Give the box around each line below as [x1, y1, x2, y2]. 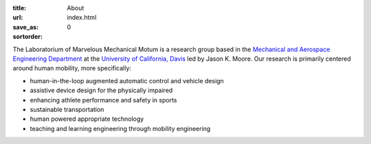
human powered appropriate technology [30, 115, 144, 123]
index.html [67, 14, 97, 22]
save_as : [12, 23, 39, 31]
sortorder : [12, 33, 43, 41]
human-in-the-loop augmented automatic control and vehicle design [30, 76, 225, 85]
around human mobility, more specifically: [12, 64, 132, 72]
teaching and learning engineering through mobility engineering [30, 124, 211, 132]
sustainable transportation [30, 105, 104, 113]
